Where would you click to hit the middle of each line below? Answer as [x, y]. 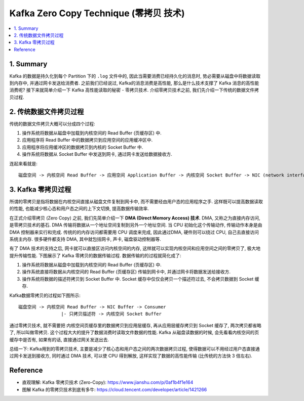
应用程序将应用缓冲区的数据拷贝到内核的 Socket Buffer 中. [83, 147]
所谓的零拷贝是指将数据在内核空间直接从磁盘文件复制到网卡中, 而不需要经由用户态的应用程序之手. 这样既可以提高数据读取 [136, 201]
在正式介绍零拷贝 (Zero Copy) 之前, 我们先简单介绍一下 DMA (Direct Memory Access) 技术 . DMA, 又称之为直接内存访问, [135, 218]
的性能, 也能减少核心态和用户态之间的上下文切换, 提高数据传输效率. [79, 209]
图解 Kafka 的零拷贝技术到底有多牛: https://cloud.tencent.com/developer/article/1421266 [115, 389]
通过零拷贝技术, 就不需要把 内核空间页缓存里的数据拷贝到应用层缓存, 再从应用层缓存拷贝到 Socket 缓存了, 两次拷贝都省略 [136, 325]
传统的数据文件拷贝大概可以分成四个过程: [52, 123]
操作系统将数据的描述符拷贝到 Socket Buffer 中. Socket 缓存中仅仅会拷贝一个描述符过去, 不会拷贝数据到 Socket [138, 279]
